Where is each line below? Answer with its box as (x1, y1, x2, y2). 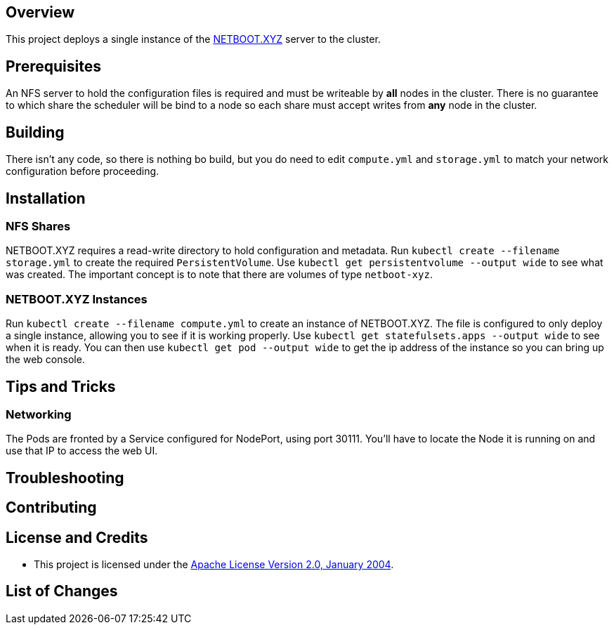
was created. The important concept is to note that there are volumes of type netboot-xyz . (6, 268, 433, 281)
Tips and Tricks (6, 377, 116, 395)
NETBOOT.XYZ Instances (6, 291, 148, 306)
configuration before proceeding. (6, 165, 159, 178)
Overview (6, 4, 75, 21)
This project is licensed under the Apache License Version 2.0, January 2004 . (34, 558, 394, 570)
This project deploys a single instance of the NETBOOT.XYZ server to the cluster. (6, 33, 381, 46)
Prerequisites (6, 57, 101, 75)
